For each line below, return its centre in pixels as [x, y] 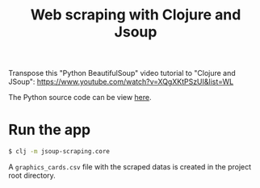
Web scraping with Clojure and [136, 15]
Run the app [50, 130]
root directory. [32, 175]
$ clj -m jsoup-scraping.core [59, 152]
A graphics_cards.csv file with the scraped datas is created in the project [130, 167]
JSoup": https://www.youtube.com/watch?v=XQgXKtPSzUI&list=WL [121, 81]
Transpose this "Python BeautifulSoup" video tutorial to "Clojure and [122, 73]
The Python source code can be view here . [80, 98]
